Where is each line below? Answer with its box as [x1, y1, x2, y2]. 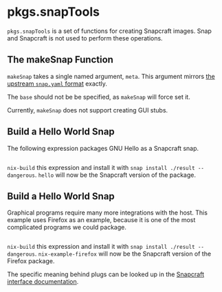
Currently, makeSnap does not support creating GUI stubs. [7, 106, 168, 114]
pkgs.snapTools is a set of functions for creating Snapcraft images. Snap [7, 27, 212, 35]
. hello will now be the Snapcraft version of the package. [34, 171, 196, 179]
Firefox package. [7, 257, 55, 265]
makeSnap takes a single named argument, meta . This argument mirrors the [7, 72, 215, 80]
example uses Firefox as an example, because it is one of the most [7, 216, 196, 224]
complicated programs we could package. [7, 223, 127, 232]
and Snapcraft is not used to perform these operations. [7, 34, 163, 42]
